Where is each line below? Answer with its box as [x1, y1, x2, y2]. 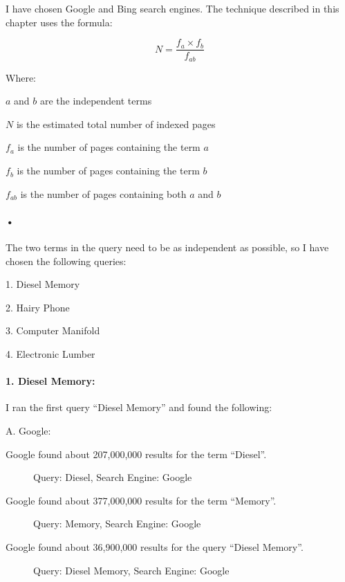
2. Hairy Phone [6, 300, 70, 314]
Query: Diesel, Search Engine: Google [33, 470, 192, 484]
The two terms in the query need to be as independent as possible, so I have [6, 240, 329, 255]
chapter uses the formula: [6, 15, 113, 29]
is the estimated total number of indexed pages [16, 116, 216, 131]
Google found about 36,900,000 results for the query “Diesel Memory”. [6, 539, 304, 554]
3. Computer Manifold [6, 323, 100, 338]
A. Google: [6, 424, 51, 438]
